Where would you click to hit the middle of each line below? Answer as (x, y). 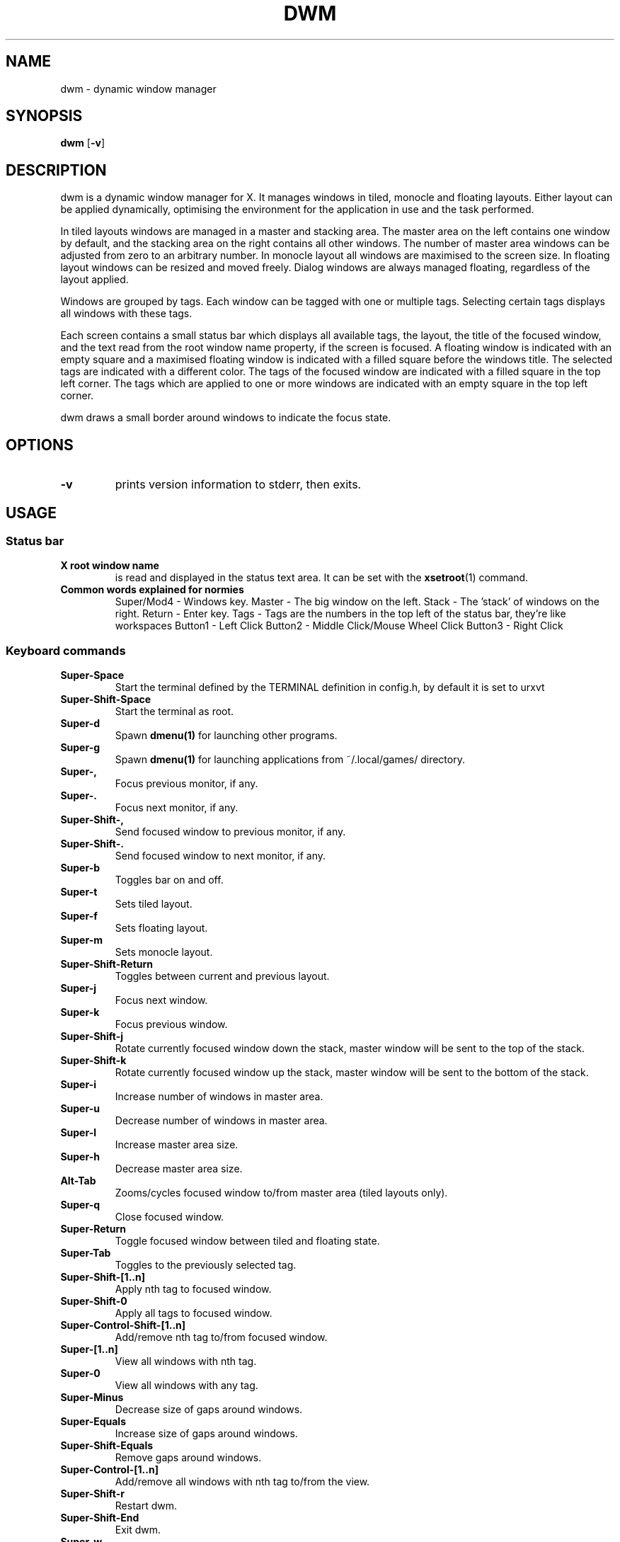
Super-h (80, 1157)
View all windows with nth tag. (186, 1361)
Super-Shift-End (100, 1518)
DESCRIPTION (56, 170)
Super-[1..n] (89, 1349)
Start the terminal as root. (174, 712)
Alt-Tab (78, 1181)
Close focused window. (170, 1217)
